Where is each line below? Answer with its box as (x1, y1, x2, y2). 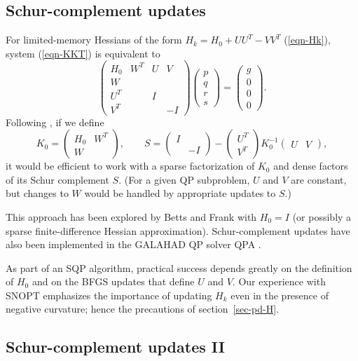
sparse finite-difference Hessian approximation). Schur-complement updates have (6, 223, 350, 238)
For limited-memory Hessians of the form (6, 32, 182, 47)
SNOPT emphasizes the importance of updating (6, 287, 212, 302)
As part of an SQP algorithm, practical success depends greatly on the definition (6, 260, 352, 275)
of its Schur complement (6, 172, 109, 186)
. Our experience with (232, 274, 326, 289)
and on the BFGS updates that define (32, 274, 195, 289)
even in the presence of (230, 287, 329, 302)
